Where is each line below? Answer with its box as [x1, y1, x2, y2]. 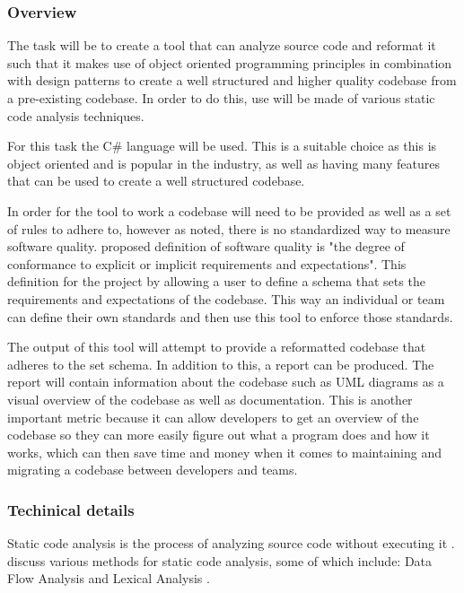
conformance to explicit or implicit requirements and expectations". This [7, 254, 407, 273]
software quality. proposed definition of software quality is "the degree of [7, 237, 405, 256]
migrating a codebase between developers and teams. [7, 460, 298, 479]
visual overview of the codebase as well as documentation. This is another [7, 389, 413, 408]
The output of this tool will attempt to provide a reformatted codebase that [7, 337, 426, 356]
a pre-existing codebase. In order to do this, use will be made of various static [7, 89, 435, 107]
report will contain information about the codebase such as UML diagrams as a [7, 372, 444, 391]
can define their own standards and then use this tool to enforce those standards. [7, 307, 453, 326]
